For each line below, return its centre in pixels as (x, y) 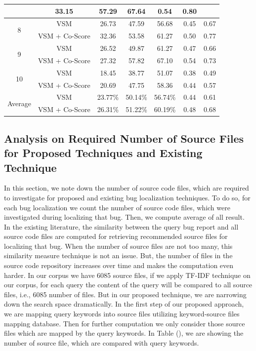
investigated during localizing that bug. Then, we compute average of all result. (124, 217)
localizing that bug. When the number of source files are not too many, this (118, 246)
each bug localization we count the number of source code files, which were (117, 207)
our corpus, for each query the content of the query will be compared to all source (128, 285)
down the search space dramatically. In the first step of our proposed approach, (124, 304)
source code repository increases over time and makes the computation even (119, 265)
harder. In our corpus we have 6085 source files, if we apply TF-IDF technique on (127, 275)
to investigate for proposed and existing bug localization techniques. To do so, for (127, 197)
